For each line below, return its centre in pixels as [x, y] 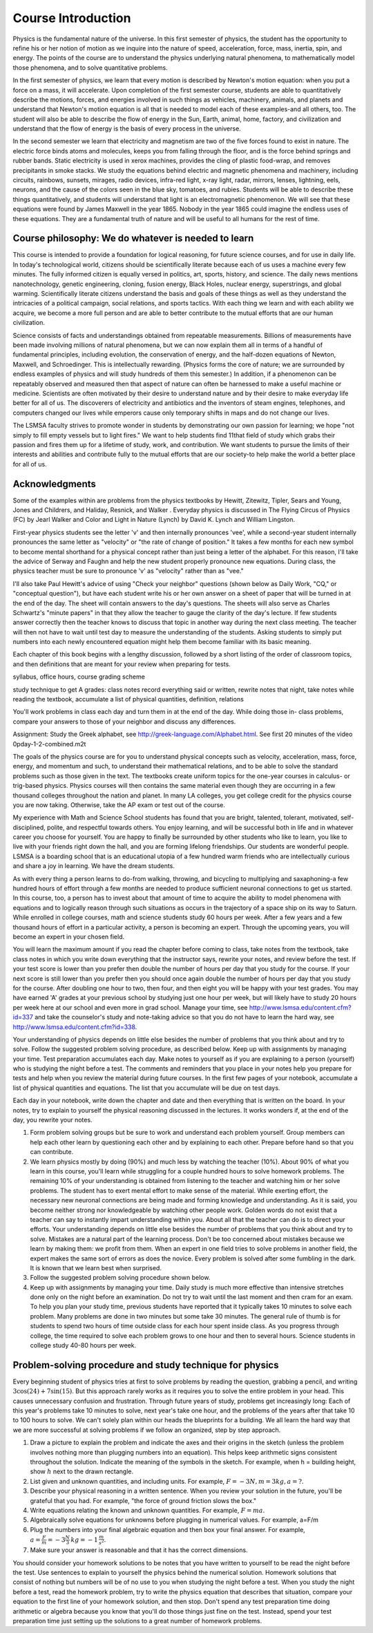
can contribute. [52, 1152]
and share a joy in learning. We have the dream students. [94, 866]
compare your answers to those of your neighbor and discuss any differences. [124, 721]
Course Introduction [72, 18]
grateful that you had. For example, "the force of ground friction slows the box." [143, 1500]
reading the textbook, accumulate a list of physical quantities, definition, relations [128, 699]
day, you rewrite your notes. [52, 1120]
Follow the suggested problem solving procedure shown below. [120, 1278]
